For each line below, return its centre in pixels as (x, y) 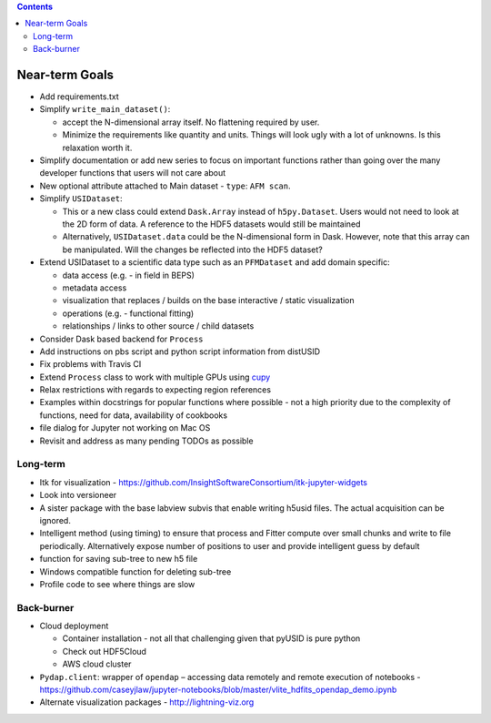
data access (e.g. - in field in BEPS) (129, 275)
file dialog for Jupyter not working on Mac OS (125, 428)
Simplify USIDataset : (81, 199)
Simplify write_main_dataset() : (105, 109)
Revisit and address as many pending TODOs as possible (146, 441)
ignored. (55, 520)
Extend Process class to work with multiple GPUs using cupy (155, 377)
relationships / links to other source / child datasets (158, 326)
